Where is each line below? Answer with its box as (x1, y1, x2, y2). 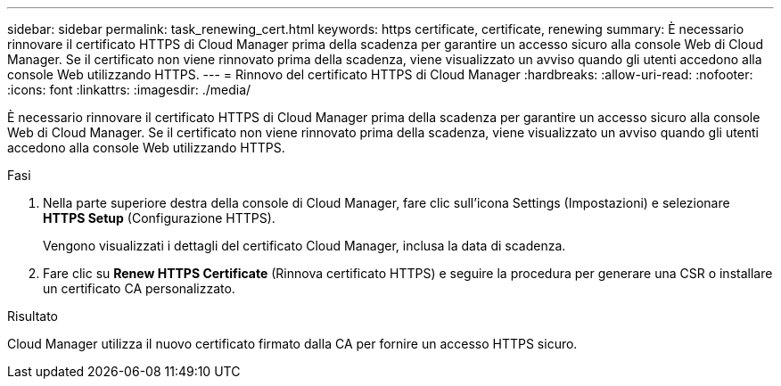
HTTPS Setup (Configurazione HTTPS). (43, 210, 275, 226)
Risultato (7, 308, 59, 324)
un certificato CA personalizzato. (43, 281, 235, 296)
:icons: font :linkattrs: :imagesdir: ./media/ (7, 82, 251, 97)
